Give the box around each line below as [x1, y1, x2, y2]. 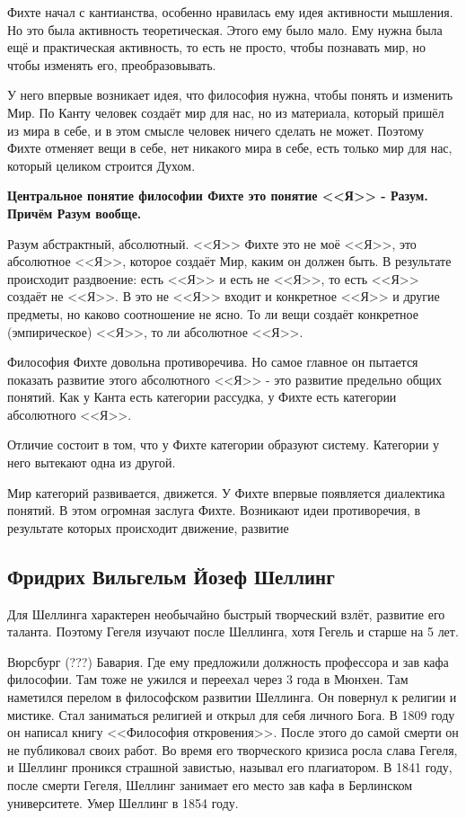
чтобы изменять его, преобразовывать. [7, 55, 216, 74]
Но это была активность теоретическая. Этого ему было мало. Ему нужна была [7, 20, 443, 39]
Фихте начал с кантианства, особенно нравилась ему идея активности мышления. [7, 3, 453, 21]
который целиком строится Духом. [7, 156, 196, 174]
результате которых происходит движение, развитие [7, 518, 289, 537]
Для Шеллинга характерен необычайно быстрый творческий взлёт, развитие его [7, 604, 445, 623]
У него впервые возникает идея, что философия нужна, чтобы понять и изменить [7, 85, 453, 104]
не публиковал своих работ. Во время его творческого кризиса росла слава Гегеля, [7, 740, 458, 759]
